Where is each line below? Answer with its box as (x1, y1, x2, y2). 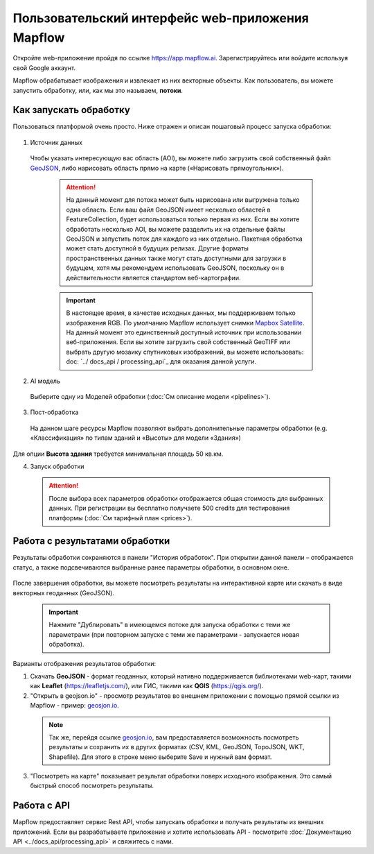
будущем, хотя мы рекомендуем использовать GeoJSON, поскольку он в (66, 264, 285, 272)
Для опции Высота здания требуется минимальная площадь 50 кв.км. (12, 450, 224, 458)
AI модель (30, 377, 60, 385)
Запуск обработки (30, 462, 84, 470)
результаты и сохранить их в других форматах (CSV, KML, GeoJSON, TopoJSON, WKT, (48, 743, 305, 751)
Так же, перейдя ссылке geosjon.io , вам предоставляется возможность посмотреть (48, 733, 299, 742)
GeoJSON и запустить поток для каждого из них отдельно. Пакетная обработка (66, 234, 303, 243)
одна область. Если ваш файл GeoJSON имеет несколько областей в (66, 205, 271, 214)
